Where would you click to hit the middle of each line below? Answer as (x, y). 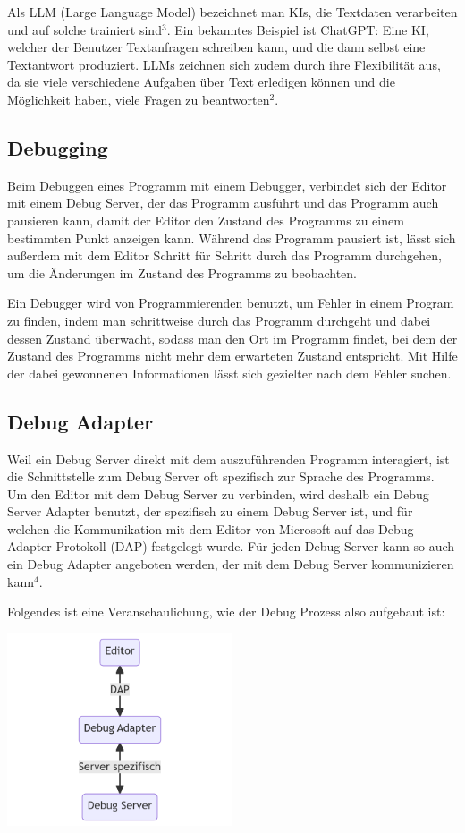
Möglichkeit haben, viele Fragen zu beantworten (139, 99)
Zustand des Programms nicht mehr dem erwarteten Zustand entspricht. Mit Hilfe (232, 356)
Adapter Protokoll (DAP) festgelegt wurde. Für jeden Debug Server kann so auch (231, 546)
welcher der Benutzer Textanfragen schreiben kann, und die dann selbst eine (216, 47)
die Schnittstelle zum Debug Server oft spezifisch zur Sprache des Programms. (221, 476)
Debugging (58, 147)
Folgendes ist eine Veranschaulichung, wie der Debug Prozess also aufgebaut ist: (226, 612)
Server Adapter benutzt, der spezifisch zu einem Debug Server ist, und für (210, 511)
